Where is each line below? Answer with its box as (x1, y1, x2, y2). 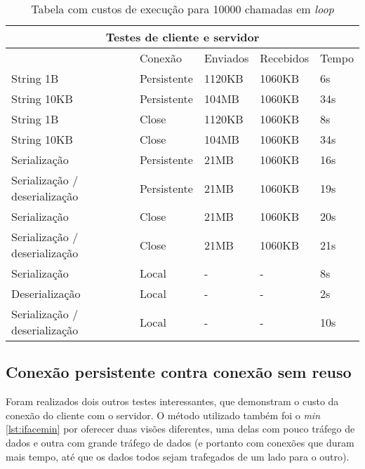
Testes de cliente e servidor (105, 29, 260, 45)
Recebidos (260, 50, 309, 66)
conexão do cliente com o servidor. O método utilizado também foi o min (6, 407, 321, 422)
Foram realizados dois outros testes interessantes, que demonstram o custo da (6, 394, 339, 409)
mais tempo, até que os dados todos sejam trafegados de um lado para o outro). (6, 449, 350, 463)
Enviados (204, 50, 249, 66)
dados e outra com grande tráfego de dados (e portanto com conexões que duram (6, 435, 354, 449)
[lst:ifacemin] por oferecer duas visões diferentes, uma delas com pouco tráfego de (6, 421, 355, 436)
